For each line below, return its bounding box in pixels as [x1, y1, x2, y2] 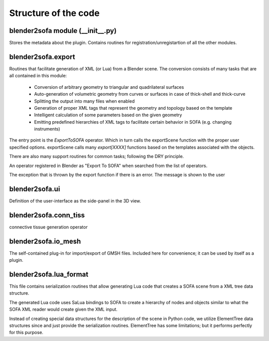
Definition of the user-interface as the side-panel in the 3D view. [9, 197, 141, 204]
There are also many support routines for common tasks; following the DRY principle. [9, 154, 184, 160]
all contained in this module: [9, 73, 67, 79]
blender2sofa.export [9, 52, 75, 61]
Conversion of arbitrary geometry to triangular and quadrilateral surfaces [34, 84, 184, 90]
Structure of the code [9, 7, 100, 18]
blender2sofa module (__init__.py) [9, 26, 117, 35]
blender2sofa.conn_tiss [9, 211, 85, 219]
